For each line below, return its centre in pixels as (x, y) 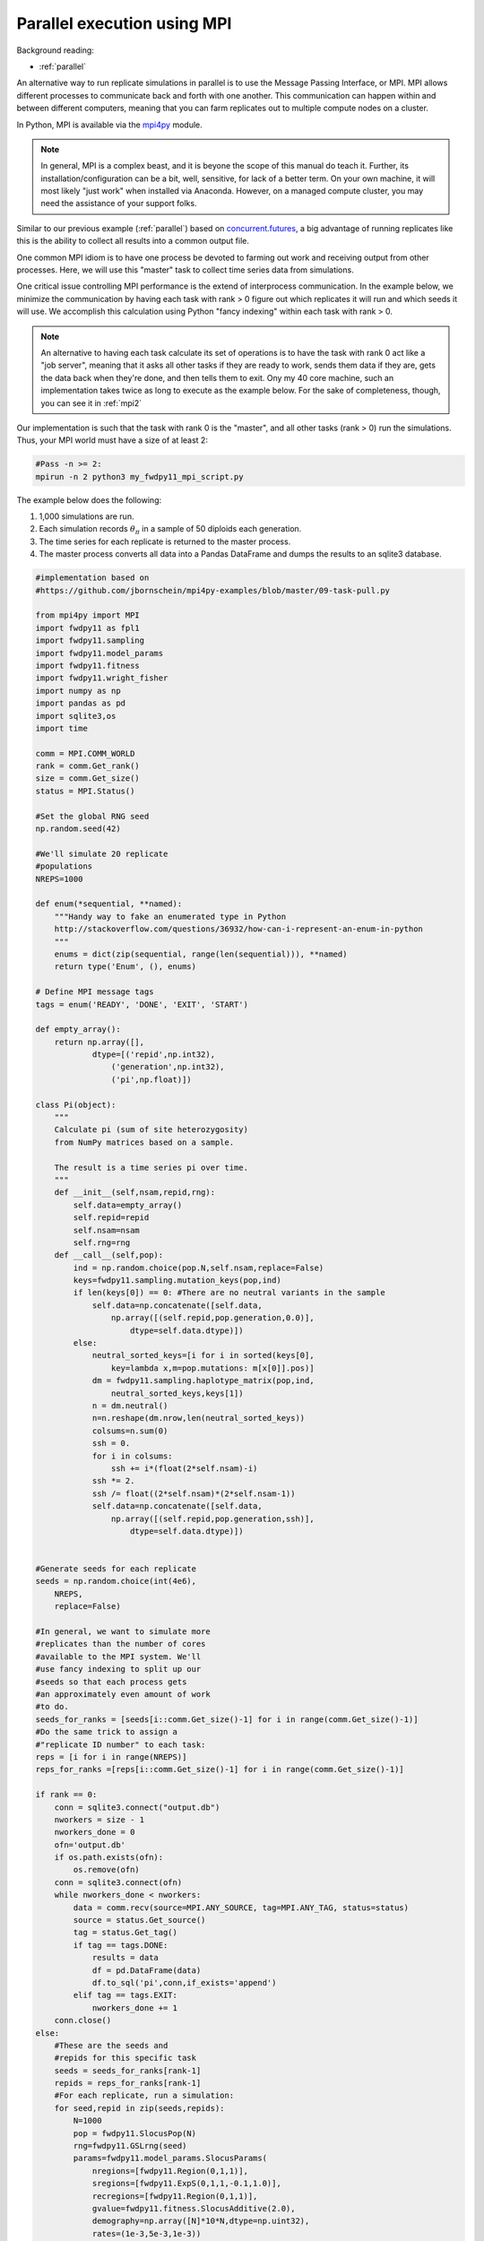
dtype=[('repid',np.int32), (153, 1055)
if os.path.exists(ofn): (109, 1857)
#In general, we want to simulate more (123, 1632)
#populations (64, 866)
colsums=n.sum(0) (130, 1431)
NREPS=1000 (59, 879)
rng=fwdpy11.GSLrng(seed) (130, 2146)
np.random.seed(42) (78, 829)
